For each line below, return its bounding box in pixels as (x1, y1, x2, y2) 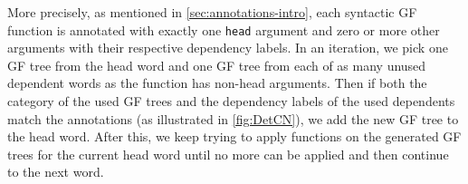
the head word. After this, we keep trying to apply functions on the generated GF (7, 127, 462, 146)
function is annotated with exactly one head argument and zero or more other (7, 20, 440, 39)
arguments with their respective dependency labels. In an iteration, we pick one (7, 38, 448, 57)
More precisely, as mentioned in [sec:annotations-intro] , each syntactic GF (7, 3, 417, 21)
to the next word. (7, 162, 104, 181)
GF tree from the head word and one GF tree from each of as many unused (7, 55, 426, 74)
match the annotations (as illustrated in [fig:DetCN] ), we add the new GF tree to (7, 109, 459, 128)
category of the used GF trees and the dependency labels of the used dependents (7, 92, 455, 111)
